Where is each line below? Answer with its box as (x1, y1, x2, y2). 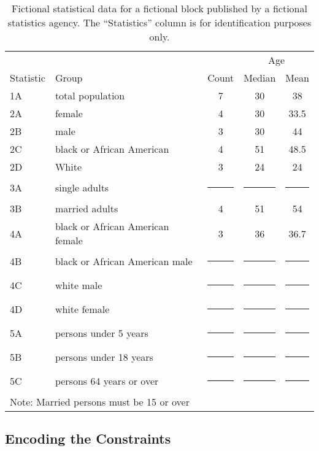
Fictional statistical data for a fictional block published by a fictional (12, 1, 307, 15)
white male (55, 278, 102, 292)
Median (244, 71, 276, 85)
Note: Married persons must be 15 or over (10, 395, 190, 409)
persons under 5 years (55, 326, 148, 340)
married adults (55, 201, 118, 215)
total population (55, 88, 125, 102)
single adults (55, 180, 109, 195)
